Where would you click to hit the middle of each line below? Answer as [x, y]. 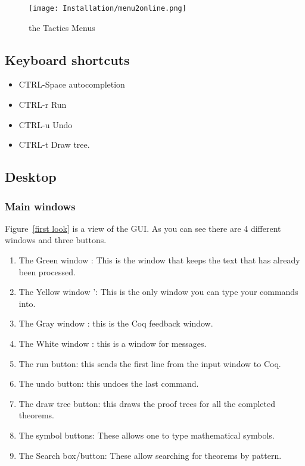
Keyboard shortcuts [67, 59]
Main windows [40, 206]
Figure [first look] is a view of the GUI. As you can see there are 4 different [143, 228]
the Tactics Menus [62, 27]
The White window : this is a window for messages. [113, 343]
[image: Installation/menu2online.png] [108, 8]
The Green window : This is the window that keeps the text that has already [159, 260]
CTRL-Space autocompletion [72, 84]
